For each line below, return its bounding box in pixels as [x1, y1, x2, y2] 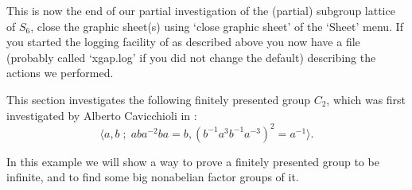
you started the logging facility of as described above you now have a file [6, 33, 360, 50]
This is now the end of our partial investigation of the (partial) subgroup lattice [6, 2, 395, 18]
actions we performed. [6, 64, 114, 81]
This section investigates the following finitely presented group [6, 91, 310, 107]
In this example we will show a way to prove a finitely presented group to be [6, 153, 379, 169]
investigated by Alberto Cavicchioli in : [6, 107, 197, 123]
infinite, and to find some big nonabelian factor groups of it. [6, 169, 299, 185]
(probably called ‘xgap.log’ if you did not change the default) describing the [6, 48, 376, 65]
